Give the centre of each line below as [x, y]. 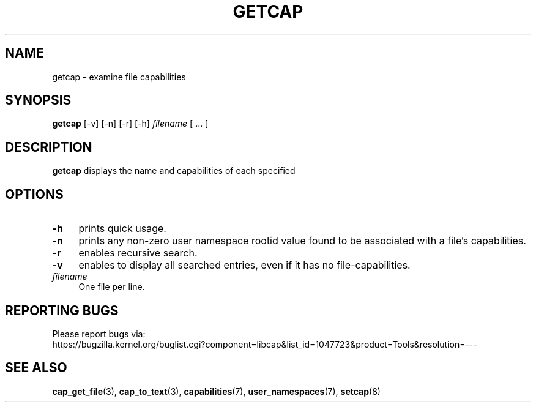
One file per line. [112, 287]
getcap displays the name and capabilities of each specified [174, 171]
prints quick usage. [122, 229]
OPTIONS [34, 194]
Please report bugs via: [99, 334]
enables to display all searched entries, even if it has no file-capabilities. [244, 265]
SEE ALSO [36, 368]
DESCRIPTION [49, 147]
